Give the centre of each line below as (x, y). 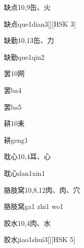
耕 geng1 (16, 140)
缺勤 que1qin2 (24, 57)
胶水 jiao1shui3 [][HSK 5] (40, 239)
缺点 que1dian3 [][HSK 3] (40, 23)
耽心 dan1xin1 (25, 173)
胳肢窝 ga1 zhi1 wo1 (34, 206)
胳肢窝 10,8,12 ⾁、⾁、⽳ (42, 189)
